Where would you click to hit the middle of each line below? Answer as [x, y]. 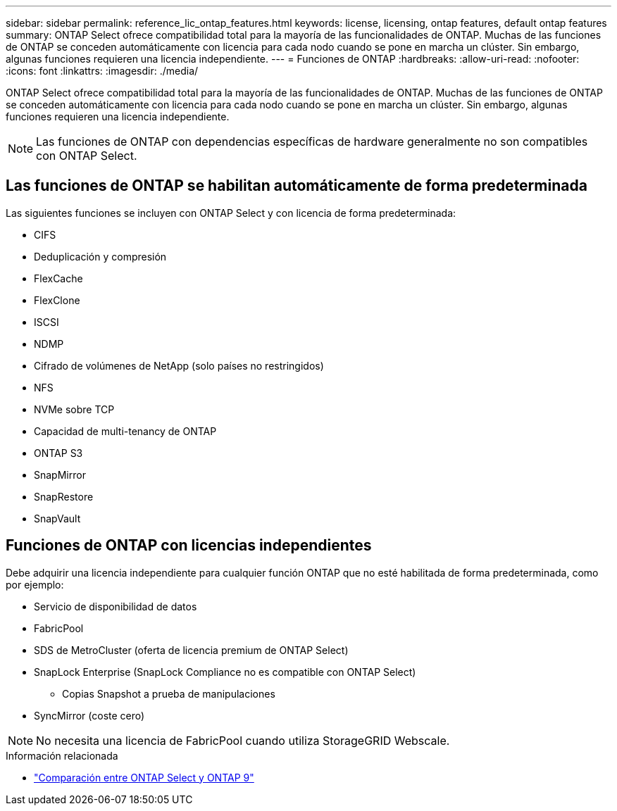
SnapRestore [64, 496]
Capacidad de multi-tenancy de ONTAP [125, 431]
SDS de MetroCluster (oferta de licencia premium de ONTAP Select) [191, 650]
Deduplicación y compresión [100, 256]
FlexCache [58, 278]
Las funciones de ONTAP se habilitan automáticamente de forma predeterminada [297, 186]
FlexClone [57, 300]
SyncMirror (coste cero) [89, 715]
